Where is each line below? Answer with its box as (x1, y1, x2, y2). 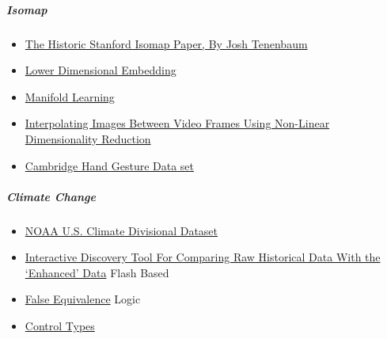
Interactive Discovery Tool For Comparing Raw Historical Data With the (25, 249, 381, 265)
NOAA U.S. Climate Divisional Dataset (25, 222, 218, 238)
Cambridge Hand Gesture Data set (25, 157, 195, 173)
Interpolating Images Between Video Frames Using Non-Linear (25, 115, 330, 131)
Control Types (25, 318, 95, 334)
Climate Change (6, 188, 96, 204)
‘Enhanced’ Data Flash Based (25, 264, 169, 280)
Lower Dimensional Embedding (25, 62, 176, 78)
